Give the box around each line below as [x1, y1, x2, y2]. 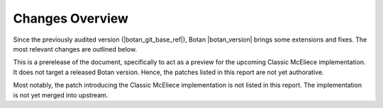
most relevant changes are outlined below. [13, 44, 138, 53]
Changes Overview [13, 11, 129, 26]
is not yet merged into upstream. [13, 90, 109, 99]
